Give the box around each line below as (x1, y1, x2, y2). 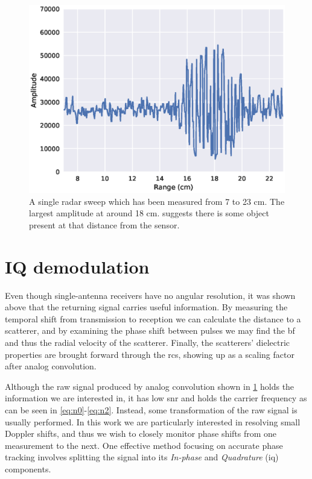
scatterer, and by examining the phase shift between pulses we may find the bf (5, 324, 295, 337)
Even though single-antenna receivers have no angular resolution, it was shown (5, 289, 296, 301)
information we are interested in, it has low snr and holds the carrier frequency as (5, 392, 307, 404)
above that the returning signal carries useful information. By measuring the (5, 301, 288, 313)
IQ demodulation (5, 254, 150, 278)
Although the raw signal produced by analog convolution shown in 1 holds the (5, 380, 294, 392)
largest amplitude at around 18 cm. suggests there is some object (29, 207, 269, 219)
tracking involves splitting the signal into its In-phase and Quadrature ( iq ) (5, 451, 279, 463)
